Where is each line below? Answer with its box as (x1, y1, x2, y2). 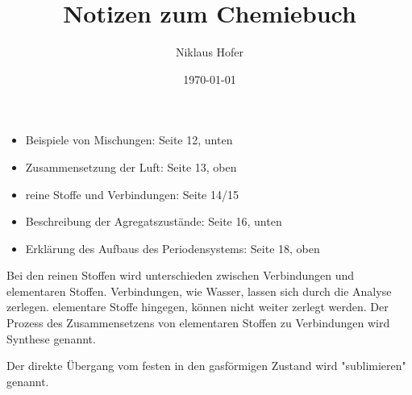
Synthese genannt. (6, 330, 96, 347)
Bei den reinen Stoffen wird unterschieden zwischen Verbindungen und (6, 267, 355, 284)
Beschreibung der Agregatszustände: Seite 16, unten (25, 213, 282, 230)
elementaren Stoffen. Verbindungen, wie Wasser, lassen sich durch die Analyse (6, 282, 392, 299)
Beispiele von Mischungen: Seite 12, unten (25, 131, 233, 148)
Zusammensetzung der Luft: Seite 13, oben (25, 158, 237, 175)
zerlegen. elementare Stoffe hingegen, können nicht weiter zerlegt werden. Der (6, 298, 389, 315)
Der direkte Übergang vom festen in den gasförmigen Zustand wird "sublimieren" (6, 357, 406, 374)
